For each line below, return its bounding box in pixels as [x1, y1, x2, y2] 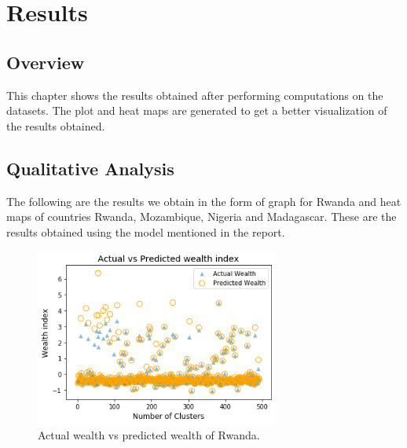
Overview [6, 50, 85, 74]
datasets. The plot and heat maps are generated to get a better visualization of [6, 102, 387, 119]
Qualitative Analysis [6, 156, 174, 180]
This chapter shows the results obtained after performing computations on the [6, 86, 383, 103]
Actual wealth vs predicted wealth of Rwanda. [38, 427, 260, 443]
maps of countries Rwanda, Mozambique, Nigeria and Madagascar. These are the [6, 208, 397, 225]
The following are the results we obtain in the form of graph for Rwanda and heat [6, 193, 401, 209]
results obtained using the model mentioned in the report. [6, 223, 285, 240]
